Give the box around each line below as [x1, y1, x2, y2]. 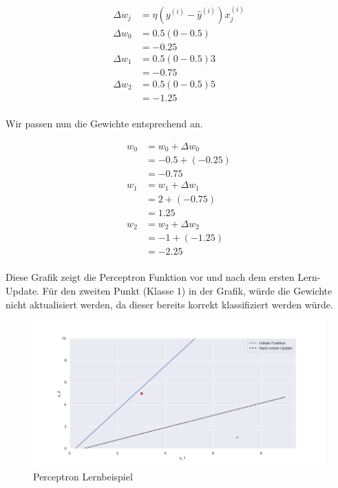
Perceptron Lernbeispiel [33, 469, 133, 483]
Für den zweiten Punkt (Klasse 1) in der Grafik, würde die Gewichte [42, 283, 332, 297]
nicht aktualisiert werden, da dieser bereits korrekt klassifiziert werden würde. [6, 297, 333, 311]
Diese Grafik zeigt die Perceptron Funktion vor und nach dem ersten [6, 270, 295, 284]
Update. [6, 283, 40, 297]
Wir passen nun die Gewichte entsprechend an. [6, 116, 203, 131]
